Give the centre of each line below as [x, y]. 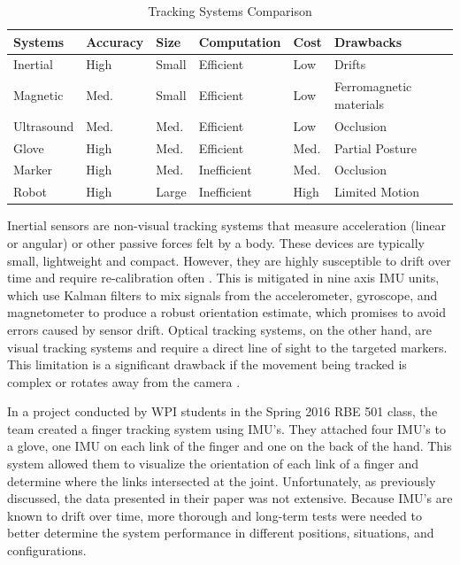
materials [359, 103]
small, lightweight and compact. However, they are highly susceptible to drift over [229, 260]
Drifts [350, 64]
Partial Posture [375, 147]
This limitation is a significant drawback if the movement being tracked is [207, 364]
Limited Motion [377, 192]
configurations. [47, 550]
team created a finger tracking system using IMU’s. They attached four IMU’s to [226, 428]
